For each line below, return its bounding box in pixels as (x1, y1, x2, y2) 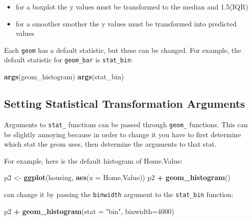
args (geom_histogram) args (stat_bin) (4, 71, 124, 82)
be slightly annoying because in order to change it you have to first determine (4, 129, 241, 139)
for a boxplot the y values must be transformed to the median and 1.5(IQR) (15, 1, 249, 11)
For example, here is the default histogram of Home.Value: (4, 155, 183, 166)
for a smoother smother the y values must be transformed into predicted (15, 18, 237, 28)
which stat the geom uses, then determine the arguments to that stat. (4, 139, 217, 149)
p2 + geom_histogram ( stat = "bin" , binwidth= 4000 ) (4, 206, 174, 216)
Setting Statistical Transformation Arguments (4, 96, 245, 111)
